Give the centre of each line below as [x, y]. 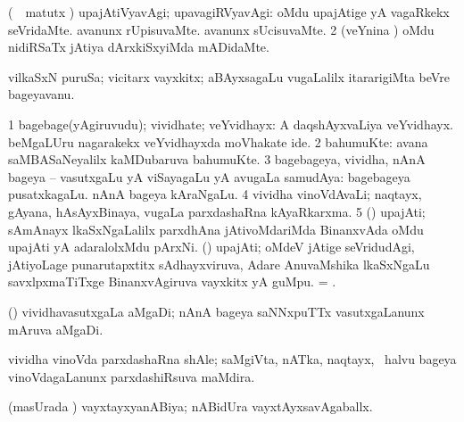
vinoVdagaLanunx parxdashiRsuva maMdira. [132, 376]
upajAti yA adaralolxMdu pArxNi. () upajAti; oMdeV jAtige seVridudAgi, [211, 247]
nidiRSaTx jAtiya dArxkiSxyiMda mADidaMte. [139, 47]
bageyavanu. [41, 94]
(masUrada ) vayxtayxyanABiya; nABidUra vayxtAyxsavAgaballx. [191, 406]
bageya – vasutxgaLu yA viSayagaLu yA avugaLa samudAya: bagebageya [209, 176]
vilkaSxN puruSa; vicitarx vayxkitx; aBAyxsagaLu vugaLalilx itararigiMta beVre [229, 76]
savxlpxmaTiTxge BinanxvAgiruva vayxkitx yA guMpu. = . [172, 281]
